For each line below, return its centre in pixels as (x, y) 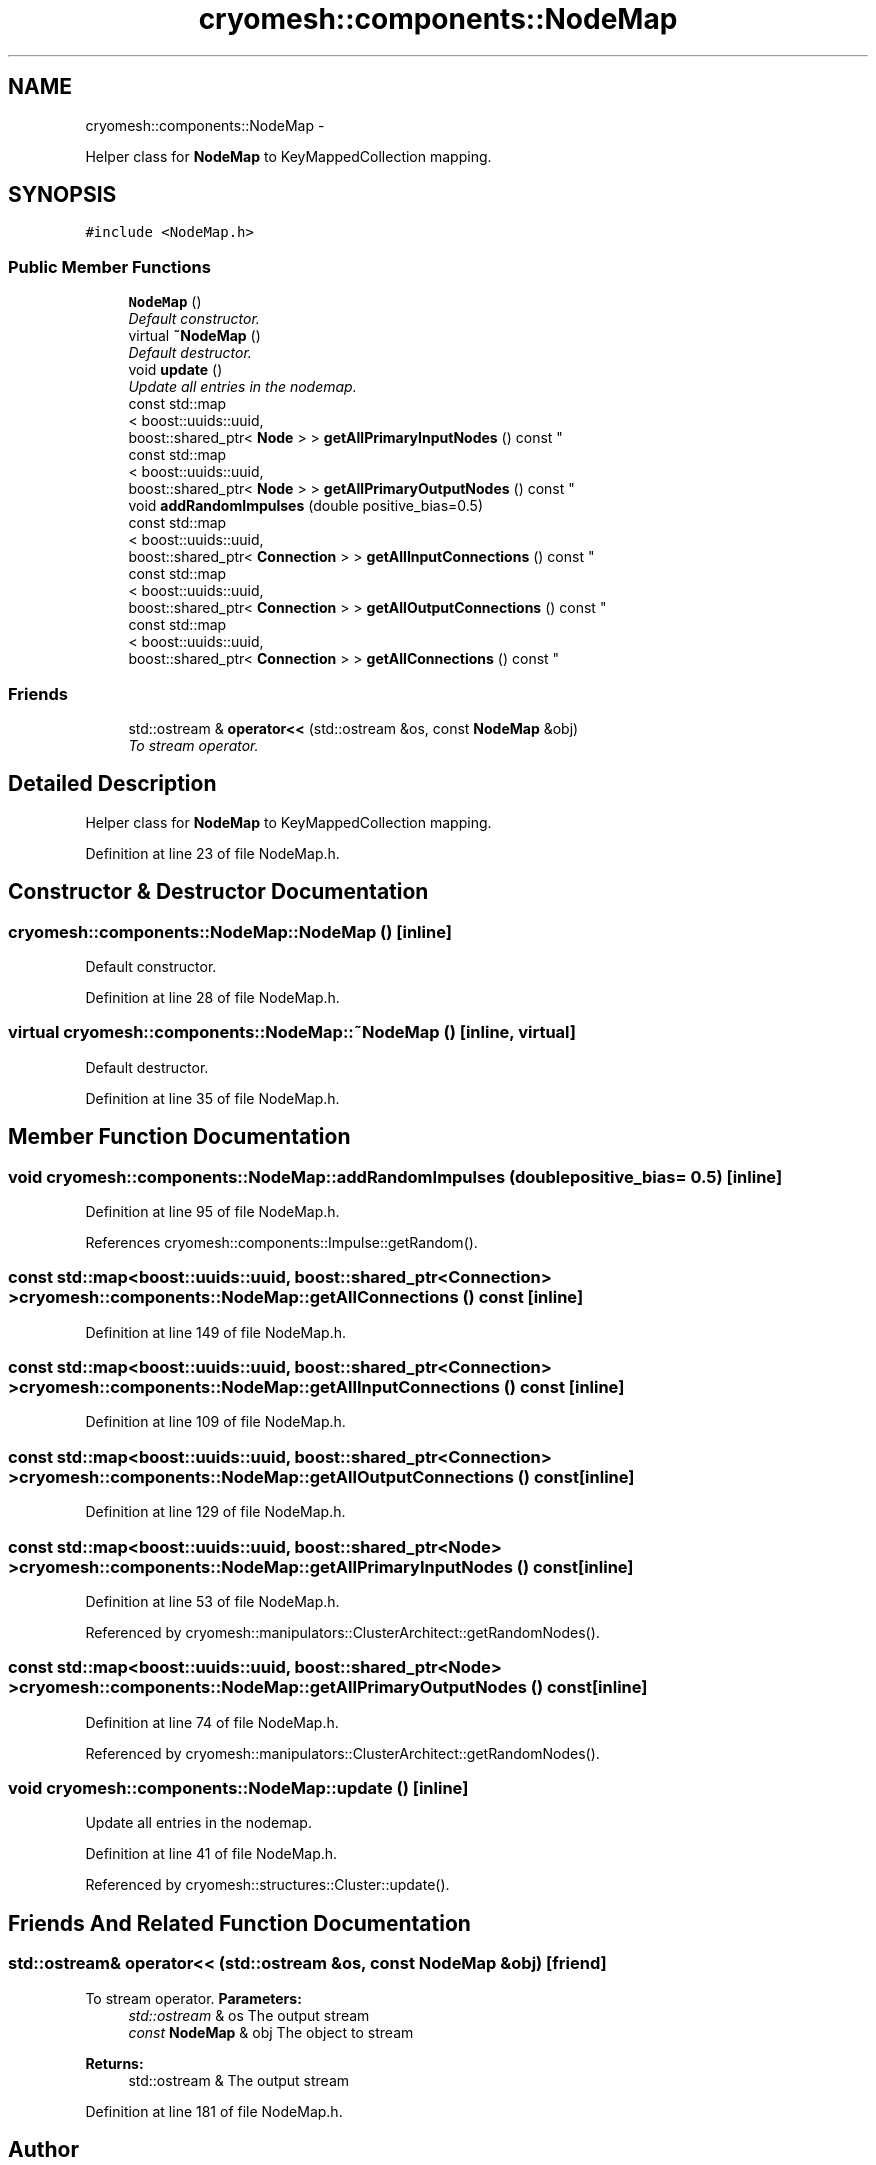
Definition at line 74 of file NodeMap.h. (212, 1722)
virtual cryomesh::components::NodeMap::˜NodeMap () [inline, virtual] (292, 1032)
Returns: (114, 2063)
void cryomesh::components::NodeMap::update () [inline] (238, 1788)
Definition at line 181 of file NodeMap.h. (214, 2111)
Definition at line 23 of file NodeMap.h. (212, 853)
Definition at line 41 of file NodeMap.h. (211, 1854)
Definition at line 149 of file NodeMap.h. (216, 1332)
